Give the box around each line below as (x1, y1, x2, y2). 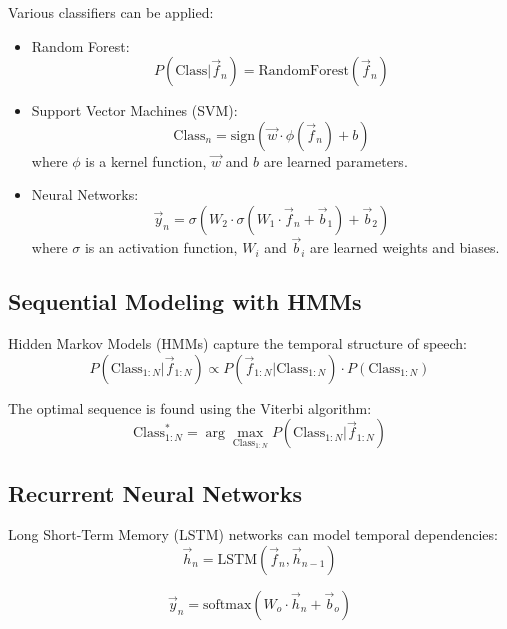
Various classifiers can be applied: (8, 2, 214, 22)
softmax (203, 597, 252, 612)
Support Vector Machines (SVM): (31, 100, 238, 121)
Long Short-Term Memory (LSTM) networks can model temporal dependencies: (8, 524, 498, 545)
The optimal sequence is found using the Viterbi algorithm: (8, 397, 372, 418)
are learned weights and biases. (310, 237, 500, 258)
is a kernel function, (85, 150, 207, 171)
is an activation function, (84, 237, 238, 258)
